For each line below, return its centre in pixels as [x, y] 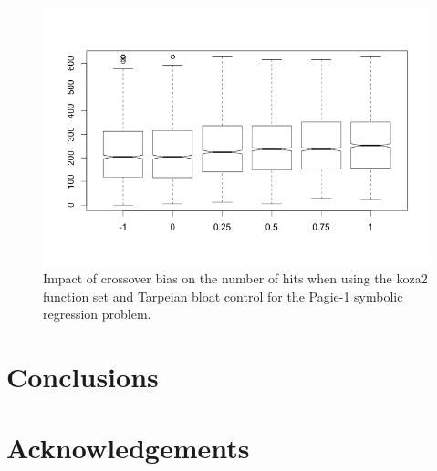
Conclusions [83, 377]
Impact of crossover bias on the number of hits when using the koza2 [235, 278]
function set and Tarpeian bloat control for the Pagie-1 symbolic [223, 296]
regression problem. [97, 314]
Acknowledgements [128, 448]
